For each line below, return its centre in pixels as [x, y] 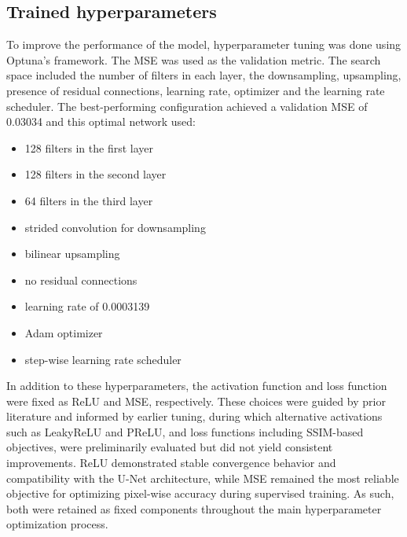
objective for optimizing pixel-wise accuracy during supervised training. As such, [200, 493]
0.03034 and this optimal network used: [101, 121]
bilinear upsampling [72, 254]
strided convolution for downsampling [115, 227]
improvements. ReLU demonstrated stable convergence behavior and [171, 463]
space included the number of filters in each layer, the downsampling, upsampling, [204, 75]
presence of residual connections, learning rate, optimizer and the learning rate [196, 90]
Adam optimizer [64, 332]
